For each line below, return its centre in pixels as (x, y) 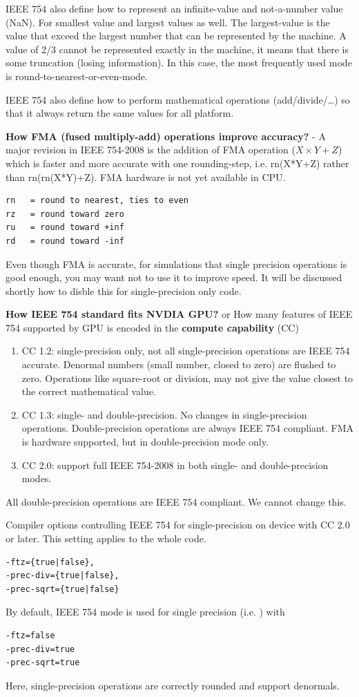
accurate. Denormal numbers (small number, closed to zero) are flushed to (179, 364)
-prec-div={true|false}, (62, 576)
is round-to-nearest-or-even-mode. (77, 76)
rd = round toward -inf (65, 241)
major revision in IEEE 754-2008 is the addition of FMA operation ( (151, 150)
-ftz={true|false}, (50, 562)
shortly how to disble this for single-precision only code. (124, 290)
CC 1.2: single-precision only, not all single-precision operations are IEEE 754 (186, 351)
